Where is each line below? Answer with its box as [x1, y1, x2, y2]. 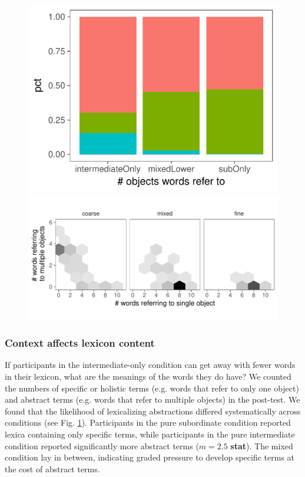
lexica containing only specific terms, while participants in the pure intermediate [5, 427, 295, 440]
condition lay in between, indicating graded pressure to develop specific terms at [5, 451, 295, 463]
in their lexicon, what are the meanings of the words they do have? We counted [5, 370, 291, 382]
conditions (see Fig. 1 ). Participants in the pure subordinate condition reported [5, 416, 291, 429]
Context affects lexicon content [5, 335, 155, 350]
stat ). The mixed [230, 439, 293, 452]
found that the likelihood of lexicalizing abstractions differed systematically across [5, 404, 301, 417]
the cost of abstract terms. [5, 462, 100, 475]
